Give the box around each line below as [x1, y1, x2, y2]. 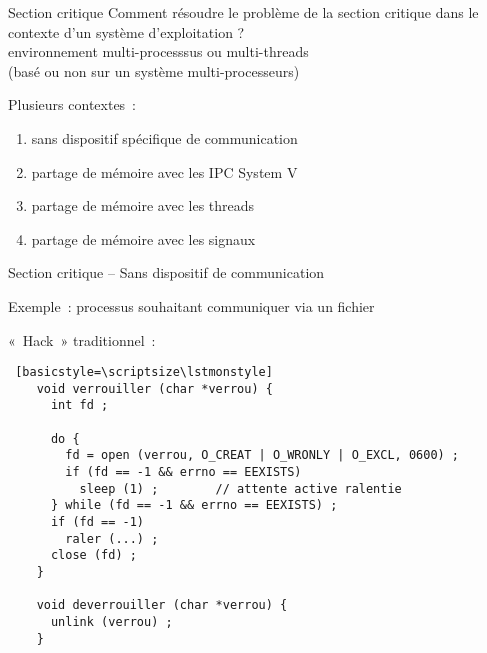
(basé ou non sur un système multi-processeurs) [8, 60, 300, 81]
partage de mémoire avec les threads [31, 195, 255, 216]
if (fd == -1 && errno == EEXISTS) [65, 465, 302, 480]
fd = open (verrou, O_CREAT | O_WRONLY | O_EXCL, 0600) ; [65, 448, 460, 463]
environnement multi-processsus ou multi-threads [8, 41, 309, 62]
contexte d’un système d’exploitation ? [8, 21, 245, 42]
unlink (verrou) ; [50, 614, 173, 629]
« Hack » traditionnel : [8, 329, 156, 350]
